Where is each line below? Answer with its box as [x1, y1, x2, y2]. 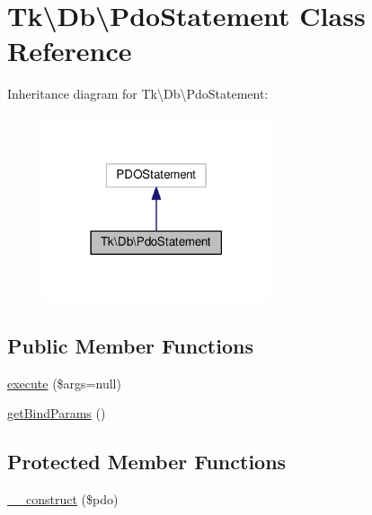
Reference [7, 32, 132, 69]
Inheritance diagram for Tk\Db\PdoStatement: [7, 84, 269, 103]
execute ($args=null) [7, 373, 121, 392]
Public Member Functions [7, 331, 253, 359]
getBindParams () [7, 404, 106, 423]
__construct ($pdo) [7, 489, 119, 508]
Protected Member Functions [7, 448, 287, 476]
